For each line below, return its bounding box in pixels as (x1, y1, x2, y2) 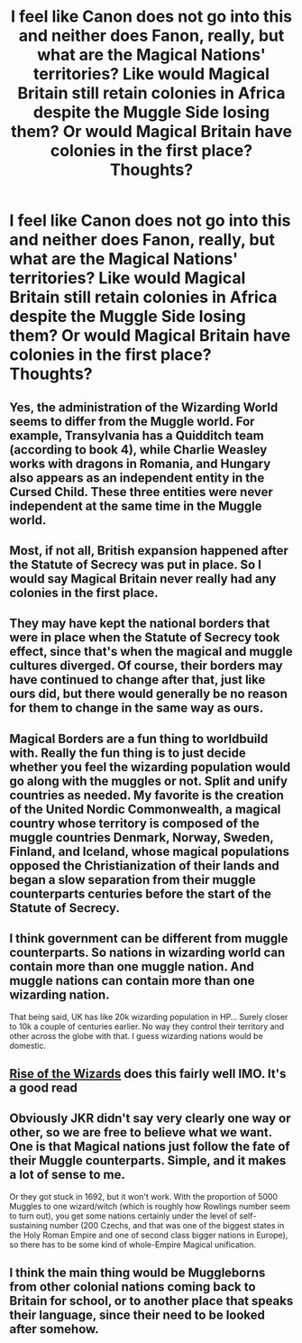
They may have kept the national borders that (9, 616, 270, 631)
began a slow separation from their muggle (9, 872, 256, 888)
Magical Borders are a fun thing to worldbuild (9, 731, 269, 746)
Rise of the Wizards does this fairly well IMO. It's (9, 1066, 287, 1081)
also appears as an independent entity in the (9, 470, 265, 485)
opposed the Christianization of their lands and (9, 858, 279, 873)
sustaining (9, 1219, 48, 1230)
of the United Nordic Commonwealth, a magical (9, 801, 281, 817)
